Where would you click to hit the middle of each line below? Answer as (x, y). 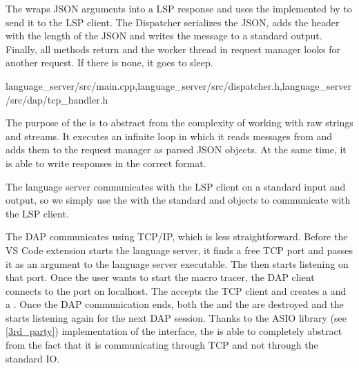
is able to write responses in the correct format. (106, 163)
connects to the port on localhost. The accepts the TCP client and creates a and (176, 290)
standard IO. (33, 358)
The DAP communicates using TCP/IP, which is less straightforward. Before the (177, 236)
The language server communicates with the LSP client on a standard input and (176, 186)
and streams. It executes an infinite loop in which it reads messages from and (169, 136)
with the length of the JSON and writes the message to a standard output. (164, 36)
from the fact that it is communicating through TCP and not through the (162, 345)
